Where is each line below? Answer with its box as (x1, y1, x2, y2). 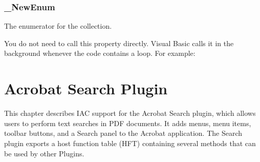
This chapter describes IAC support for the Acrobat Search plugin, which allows (4, 108, 256, 118)
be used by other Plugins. (4, 148, 84, 158)
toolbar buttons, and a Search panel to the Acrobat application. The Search (4, 128, 242, 138)
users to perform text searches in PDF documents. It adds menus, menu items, (4, 117, 251, 128)
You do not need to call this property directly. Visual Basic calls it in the (4, 37, 234, 48)
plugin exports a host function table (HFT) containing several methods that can (4, 137, 256, 148)
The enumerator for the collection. (4, 21, 112, 31)
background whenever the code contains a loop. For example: (4, 48, 196, 58)
